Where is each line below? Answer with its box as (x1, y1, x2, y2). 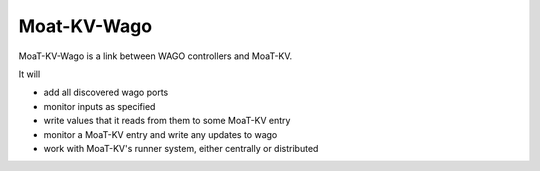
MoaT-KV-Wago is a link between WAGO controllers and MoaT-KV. (18, 50, 293, 62)
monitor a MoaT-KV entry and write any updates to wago (43, 128, 278, 140)
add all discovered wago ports (43, 86, 169, 99)
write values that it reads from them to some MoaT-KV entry (43, 115, 291, 127)
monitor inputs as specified (43, 100, 156, 112)
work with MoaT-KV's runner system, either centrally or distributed (43, 142, 319, 154)
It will (18, 68, 41, 80)
